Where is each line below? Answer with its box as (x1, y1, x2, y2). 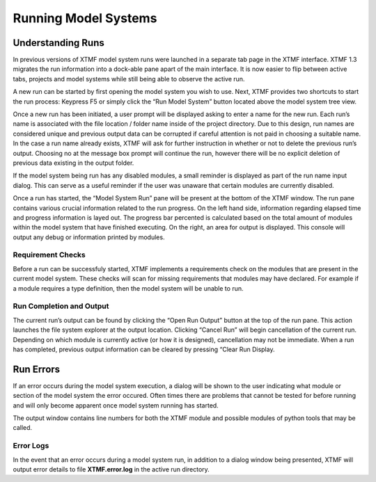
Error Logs (13, 441, 49, 451)
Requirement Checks (13, 250, 86, 260)
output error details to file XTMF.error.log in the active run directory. (13, 465, 210, 473)
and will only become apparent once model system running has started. (13, 401, 219, 410)
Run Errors (13, 363, 61, 375)
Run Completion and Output (13, 301, 109, 311)
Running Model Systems (13, 10, 157, 26)
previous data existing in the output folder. (13, 159, 134, 167)
